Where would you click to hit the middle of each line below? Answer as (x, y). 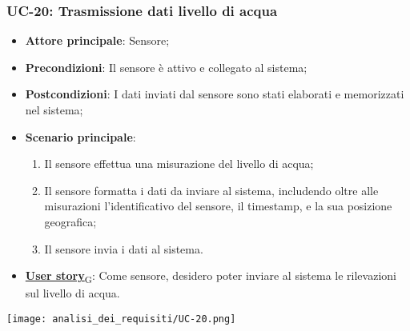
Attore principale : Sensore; (97, 40)
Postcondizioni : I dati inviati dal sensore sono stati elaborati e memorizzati (215, 94)
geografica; (70, 221)
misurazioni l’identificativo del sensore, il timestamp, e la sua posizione (218, 206)
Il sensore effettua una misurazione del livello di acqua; (179, 164)
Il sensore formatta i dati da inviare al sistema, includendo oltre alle (211, 190)
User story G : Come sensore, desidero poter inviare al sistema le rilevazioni (211, 276)
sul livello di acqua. (72, 293)
